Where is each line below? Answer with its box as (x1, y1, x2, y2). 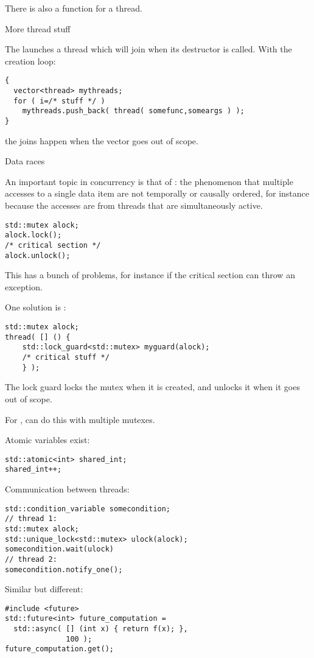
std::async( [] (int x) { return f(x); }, (13, 625, 188, 634)
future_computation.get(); (5, 645, 114, 654)
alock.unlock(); (5, 251, 71, 260)
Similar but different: (5, 583, 83, 595)
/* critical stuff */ (22, 353, 110, 362)
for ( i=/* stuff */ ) (13, 96, 105, 105)
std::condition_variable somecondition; (5, 504, 171, 513)
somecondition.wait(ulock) (5, 545, 114, 554)
